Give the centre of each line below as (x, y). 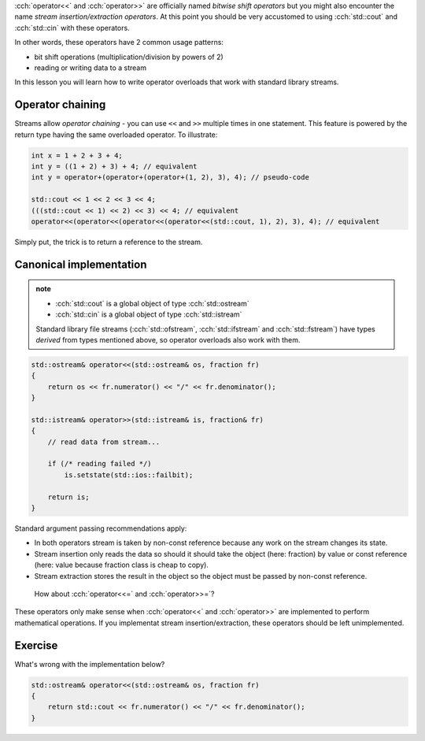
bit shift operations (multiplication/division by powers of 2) (129, 57)
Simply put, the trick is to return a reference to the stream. (109, 242)
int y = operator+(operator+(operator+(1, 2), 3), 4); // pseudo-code (170, 178)
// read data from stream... (104, 442)
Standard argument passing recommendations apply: (101, 528)
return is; (68, 497)
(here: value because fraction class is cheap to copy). (121, 565)
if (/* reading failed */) (100, 464)
